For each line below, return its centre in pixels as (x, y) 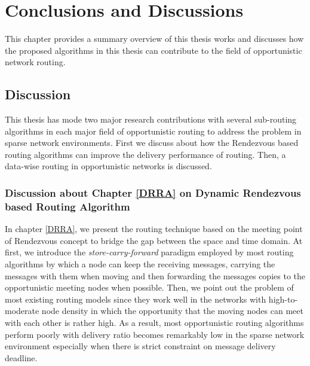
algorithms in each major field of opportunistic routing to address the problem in (153, 131)
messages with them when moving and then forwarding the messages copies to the (155, 275)
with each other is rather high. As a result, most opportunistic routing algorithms (154, 322)
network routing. (35, 62)
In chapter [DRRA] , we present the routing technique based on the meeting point (154, 229)
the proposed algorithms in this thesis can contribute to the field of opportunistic (154, 50)
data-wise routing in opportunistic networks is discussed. (108, 166)
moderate (22, 311)
